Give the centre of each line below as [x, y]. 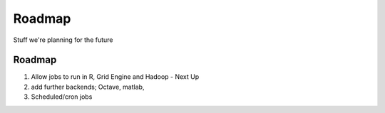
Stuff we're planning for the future [63, 40]
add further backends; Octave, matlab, [88, 87]
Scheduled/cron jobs [62, 97]
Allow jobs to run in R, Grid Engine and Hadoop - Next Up [115, 77]
